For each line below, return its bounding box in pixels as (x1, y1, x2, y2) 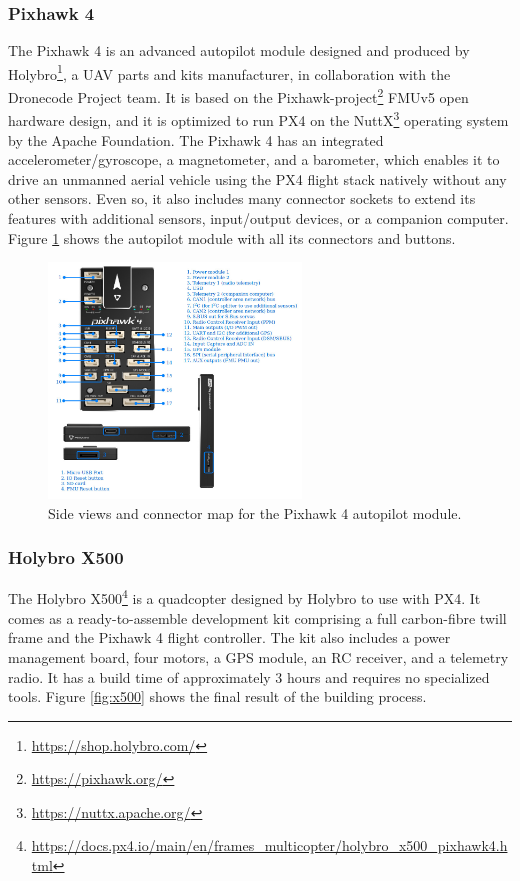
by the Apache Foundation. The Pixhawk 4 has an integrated (8, 129, 384, 150)
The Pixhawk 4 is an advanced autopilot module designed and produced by (8, 40, 470, 61)
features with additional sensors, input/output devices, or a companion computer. (8, 207, 509, 228)
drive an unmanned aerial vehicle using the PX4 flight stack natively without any (8, 168, 507, 189)
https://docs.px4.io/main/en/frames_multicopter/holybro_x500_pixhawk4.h (31, 835, 508, 856)
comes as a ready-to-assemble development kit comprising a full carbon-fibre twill (8, 607, 507, 628)
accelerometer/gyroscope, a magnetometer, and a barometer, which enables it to (8, 149, 500, 170)
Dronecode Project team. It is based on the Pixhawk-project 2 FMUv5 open (8, 84, 469, 107)
